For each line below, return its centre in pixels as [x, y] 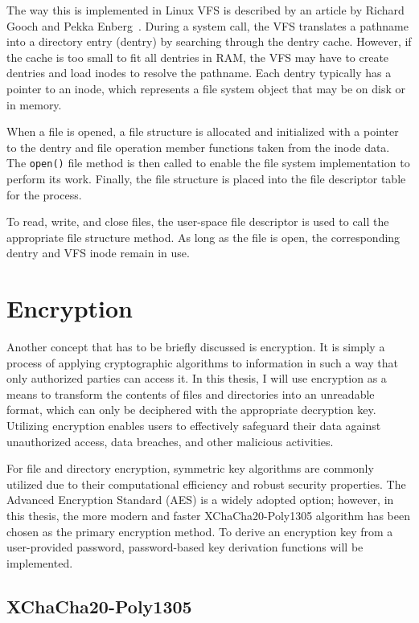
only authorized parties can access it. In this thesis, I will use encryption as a [197, 378]
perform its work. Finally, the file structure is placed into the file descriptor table [206, 178]
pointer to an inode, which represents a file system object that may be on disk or [206, 88]
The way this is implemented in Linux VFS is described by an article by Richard [205, 10]
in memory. [34, 104]
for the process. [44, 194]
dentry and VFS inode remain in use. [98, 253]
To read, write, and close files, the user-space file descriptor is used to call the [198, 221]
